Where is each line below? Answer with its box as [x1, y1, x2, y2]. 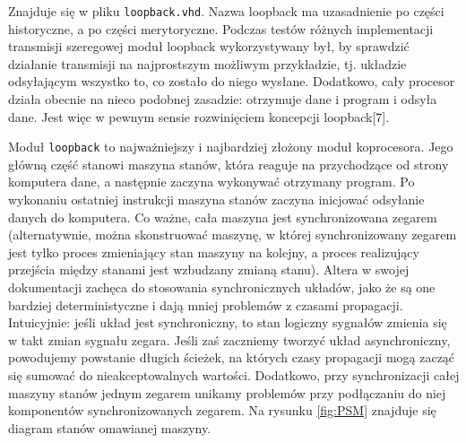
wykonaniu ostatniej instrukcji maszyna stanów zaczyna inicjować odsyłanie [8, 190, 425, 209]
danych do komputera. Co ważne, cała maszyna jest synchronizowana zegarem [8, 207, 437, 226]
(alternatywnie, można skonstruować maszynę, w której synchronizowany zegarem [8, 225, 457, 244]
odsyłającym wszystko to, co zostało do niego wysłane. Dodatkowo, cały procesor [8, 72, 455, 91]
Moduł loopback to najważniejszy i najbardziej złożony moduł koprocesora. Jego [8, 137, 453, 156]
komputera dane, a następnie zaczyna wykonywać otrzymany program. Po [8, 172, 415, 191]
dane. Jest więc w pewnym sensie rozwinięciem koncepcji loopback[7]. [8, 107, 390, 126]
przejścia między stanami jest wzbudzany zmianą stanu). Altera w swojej [8, 260, 410, 279]
